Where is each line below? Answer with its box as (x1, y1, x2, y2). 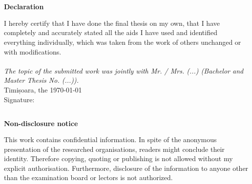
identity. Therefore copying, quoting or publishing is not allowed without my (4, 153, 233, 164)
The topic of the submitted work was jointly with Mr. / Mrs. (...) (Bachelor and (4, 65, 244, 75)
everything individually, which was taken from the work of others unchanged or (4, 37, 241, 47)
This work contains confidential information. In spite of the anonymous (4, 134, 217, 145)
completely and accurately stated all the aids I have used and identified (4, 27, 217, 37)
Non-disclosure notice (4, 118, 78, 128)
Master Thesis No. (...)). (4, 75, 79, 85)
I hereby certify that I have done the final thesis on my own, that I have (4, 18, 220, 28)
